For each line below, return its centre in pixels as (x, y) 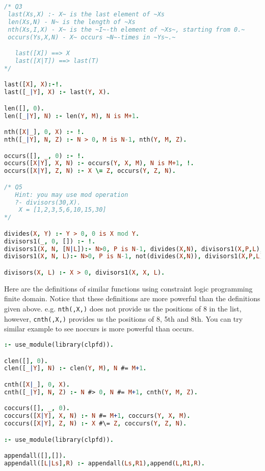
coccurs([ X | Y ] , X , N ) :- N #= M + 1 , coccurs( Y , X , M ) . (97, 416)
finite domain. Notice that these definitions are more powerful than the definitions (132, 298)
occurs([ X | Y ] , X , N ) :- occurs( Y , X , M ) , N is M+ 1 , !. (99, 163)
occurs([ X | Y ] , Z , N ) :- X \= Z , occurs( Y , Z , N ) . (90, 171)
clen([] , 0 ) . (26, 361)
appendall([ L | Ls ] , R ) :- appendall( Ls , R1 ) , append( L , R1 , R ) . (104, 463)
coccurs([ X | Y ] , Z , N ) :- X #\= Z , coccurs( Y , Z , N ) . (96, 424)
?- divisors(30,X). (48, 202)
